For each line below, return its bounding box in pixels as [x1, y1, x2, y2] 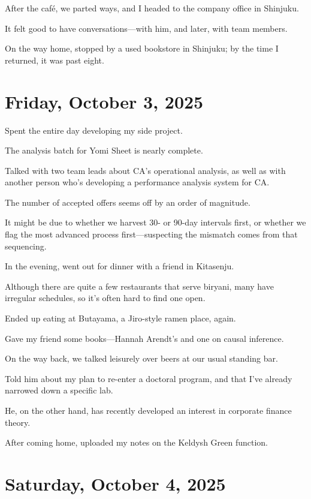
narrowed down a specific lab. [5, 384, 113, 396]
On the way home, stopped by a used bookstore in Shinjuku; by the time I [5, 42, 279, 55]
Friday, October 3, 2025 [5, 89, 204, 113]
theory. [5, 416, 31, 428]
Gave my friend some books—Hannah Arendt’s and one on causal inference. [5, 332, 284, 344]
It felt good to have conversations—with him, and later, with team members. [5, 22, 288, 34]
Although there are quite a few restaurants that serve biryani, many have [5, 279, 274, 292]
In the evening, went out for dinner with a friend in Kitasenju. [5, 260, 234, 272]
